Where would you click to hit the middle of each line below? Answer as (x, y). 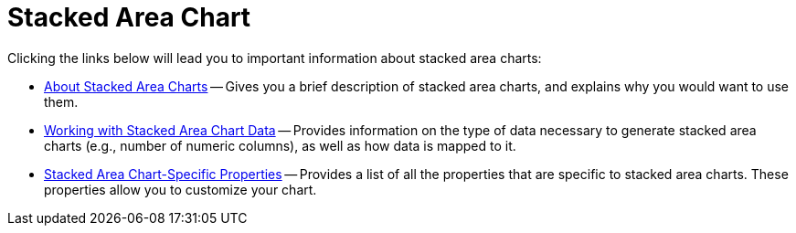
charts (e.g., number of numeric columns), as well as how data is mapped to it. (280, 145)
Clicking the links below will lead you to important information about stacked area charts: (275, 58)
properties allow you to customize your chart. (180, 189)
